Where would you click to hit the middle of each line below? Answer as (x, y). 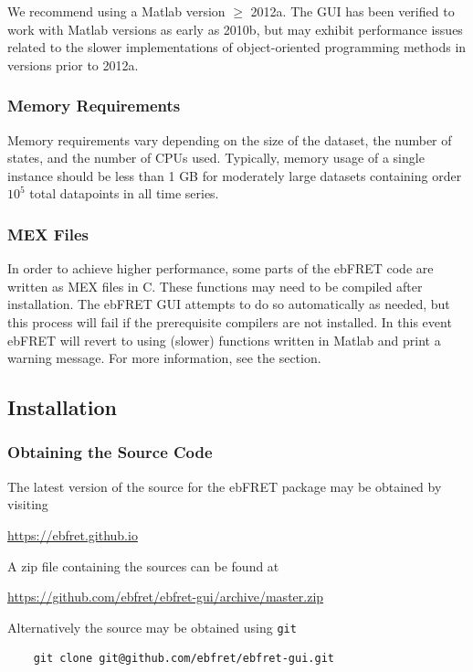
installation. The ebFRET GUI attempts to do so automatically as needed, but (229, 304)
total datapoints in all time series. (124, 193)
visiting (28, 504)
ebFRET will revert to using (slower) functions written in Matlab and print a (224, 340)
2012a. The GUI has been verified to (352, 11)
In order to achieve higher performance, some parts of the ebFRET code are (221, 268)
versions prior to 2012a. (73, 64)
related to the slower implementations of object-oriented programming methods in (237, 47)
